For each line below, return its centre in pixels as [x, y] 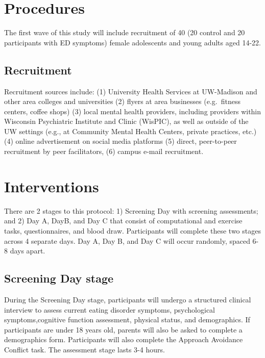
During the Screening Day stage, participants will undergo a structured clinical [128, 299]
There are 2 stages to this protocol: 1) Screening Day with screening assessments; [131, 210]
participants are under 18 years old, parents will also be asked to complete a [123, 329]
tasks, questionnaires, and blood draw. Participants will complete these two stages [132, 230]
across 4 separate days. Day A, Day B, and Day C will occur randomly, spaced [127, 240]
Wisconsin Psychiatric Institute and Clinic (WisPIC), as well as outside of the [126, 121]
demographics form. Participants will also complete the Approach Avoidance [124, 339]
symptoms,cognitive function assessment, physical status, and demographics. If [127, 319]
